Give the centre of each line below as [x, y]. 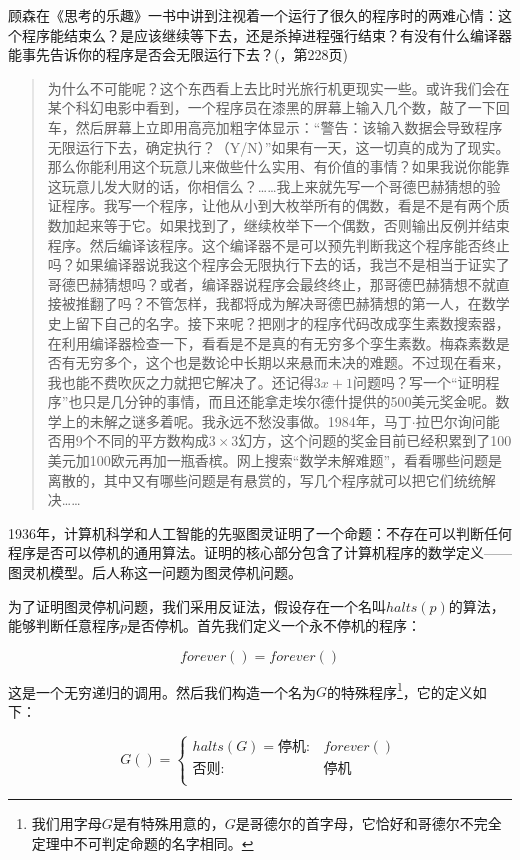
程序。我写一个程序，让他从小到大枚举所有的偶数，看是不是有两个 [278, 205]
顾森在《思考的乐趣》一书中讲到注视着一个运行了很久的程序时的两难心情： [253, 15]
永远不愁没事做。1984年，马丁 [313, 420]
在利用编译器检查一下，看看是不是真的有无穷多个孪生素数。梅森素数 [271, 342]
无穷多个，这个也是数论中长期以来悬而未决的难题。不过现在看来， [292, 362]
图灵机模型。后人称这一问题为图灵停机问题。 [155, 572]
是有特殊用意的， [168, 823]
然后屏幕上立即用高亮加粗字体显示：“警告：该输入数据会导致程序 [289, 126]
